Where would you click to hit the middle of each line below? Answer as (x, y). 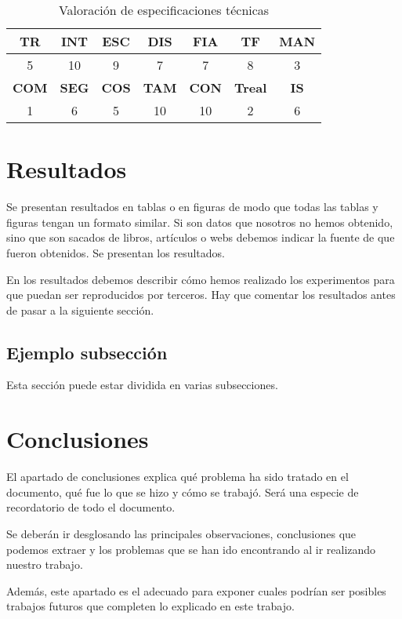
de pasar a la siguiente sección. (80, 309)
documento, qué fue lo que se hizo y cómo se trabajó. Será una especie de (183, 492)
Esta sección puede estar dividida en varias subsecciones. (142, 385)
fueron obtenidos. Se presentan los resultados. (116, 252)
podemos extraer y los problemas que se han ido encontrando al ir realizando (191, 549)
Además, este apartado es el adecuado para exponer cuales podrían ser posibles (196, 590)
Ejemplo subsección (87, 352)
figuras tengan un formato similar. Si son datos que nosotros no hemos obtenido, (200, 222)
